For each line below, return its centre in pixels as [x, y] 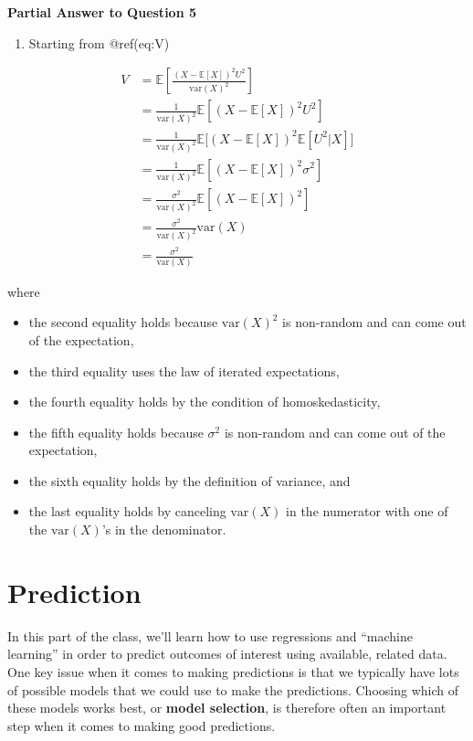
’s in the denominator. [164, 529]
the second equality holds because [123, 322]
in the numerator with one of [367, 511]
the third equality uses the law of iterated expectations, [184, 370]
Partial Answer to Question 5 [102, 12]
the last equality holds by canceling [127, 511]
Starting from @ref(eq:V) [99, 42]
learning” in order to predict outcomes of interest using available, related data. [227, 654]
